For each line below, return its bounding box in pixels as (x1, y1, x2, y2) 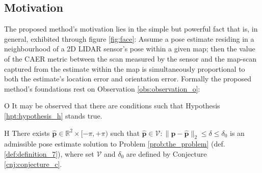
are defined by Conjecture (126, 148, 207, 159)
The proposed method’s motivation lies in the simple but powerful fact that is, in (4, 23, 258, 34)
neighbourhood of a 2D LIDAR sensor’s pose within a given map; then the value (4, 43, 255, 54)
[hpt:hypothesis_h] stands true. (4, 110, 102, 121)
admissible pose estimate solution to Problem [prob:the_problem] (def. (4, 138, 225, 149)
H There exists (4, 127, 50, 138)
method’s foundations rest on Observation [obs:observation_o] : (4, 83, 200, 94)
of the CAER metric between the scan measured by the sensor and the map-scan (4, 53, 257, 64)
